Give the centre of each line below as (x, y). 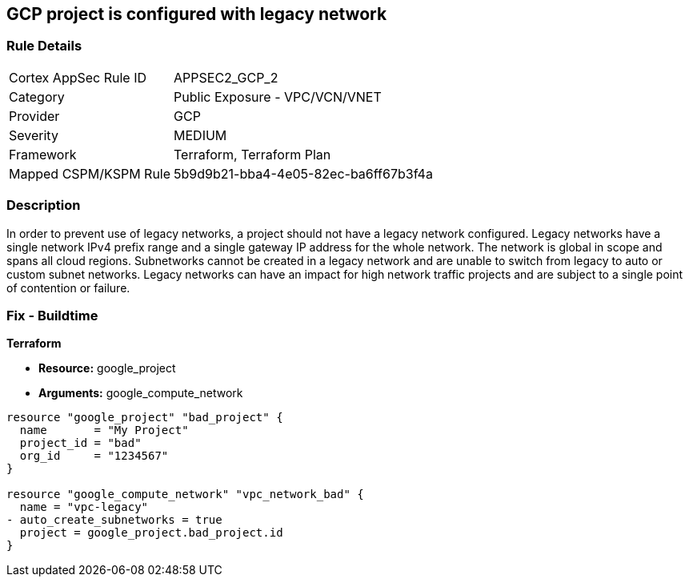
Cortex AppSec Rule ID (78, 77)
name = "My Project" (104, 430)
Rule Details (44, 46)
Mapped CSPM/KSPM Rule (90, 173)
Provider (34, 116)
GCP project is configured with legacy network (197, 14)
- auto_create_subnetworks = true (114, 520)
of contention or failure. (68, 287)
